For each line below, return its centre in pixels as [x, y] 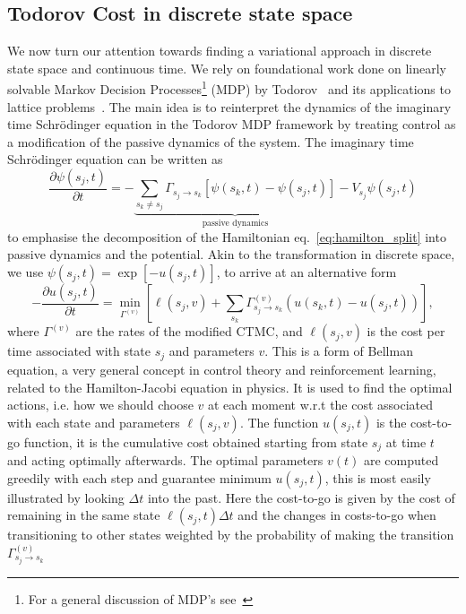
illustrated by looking [66, 497]
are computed [401, 460]
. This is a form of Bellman [339, 351]
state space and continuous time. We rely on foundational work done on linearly [227, 68]
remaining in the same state [84, 515]
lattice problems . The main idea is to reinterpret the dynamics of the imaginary [229, 106]
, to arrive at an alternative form [306, 272]
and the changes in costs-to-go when [337, 515]
